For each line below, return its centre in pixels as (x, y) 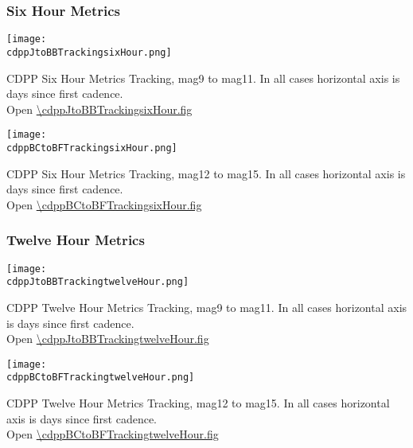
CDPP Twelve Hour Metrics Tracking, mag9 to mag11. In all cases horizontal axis (207, 307)
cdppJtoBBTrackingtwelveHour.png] (98, 282)
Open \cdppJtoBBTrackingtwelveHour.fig (108, 339)
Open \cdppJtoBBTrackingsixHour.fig (99, 109)
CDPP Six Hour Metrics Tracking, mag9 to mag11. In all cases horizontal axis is (203, 78)
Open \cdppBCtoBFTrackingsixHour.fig (104, 204)
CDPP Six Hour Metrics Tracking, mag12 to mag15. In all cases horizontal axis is (206, 173)
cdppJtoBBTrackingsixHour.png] (89, 52)
